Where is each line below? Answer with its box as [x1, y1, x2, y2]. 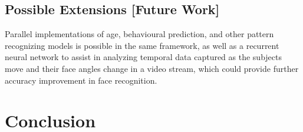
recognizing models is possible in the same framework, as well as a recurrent [5, 39, 279, 51]
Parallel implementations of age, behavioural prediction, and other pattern [5, 28, 274, 40]
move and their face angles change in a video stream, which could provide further [5, 62, 299, 74]
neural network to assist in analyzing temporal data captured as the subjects [5, 51, 282, 63]
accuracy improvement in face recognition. [5, 74, 157, 86]
